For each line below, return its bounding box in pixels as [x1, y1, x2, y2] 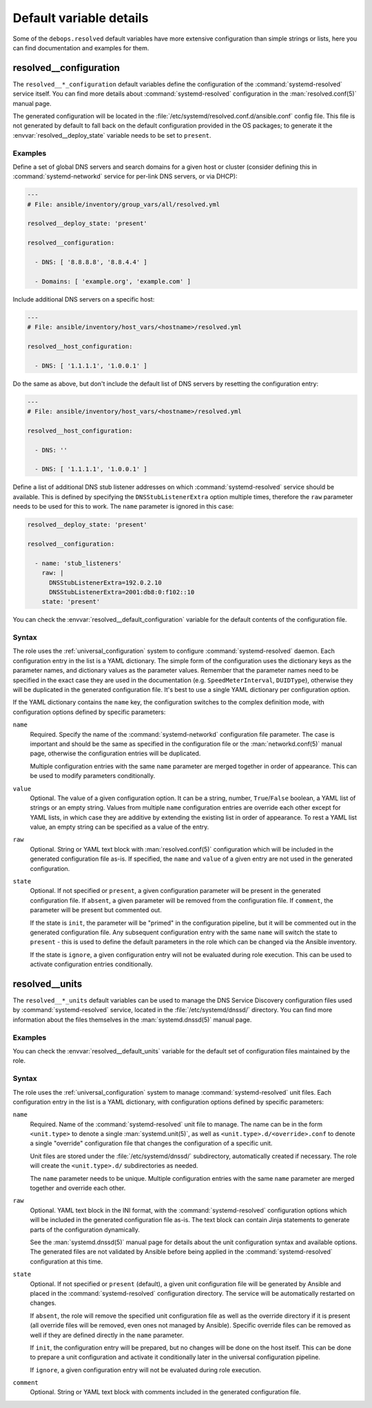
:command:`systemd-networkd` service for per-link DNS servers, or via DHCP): [12, 172, 238, 180]
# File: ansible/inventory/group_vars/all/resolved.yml [27, 200, 220, 208]
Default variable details [12, 10, 149, 25]
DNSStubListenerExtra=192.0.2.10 [49, 578, 162, 587]
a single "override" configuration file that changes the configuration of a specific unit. [30, 1139, 273, 1148]
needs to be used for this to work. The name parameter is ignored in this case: [12, 503, 234, 511]
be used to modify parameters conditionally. [30, 772, 155, 780]
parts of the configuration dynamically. [30, 1226, 141, 1234]
